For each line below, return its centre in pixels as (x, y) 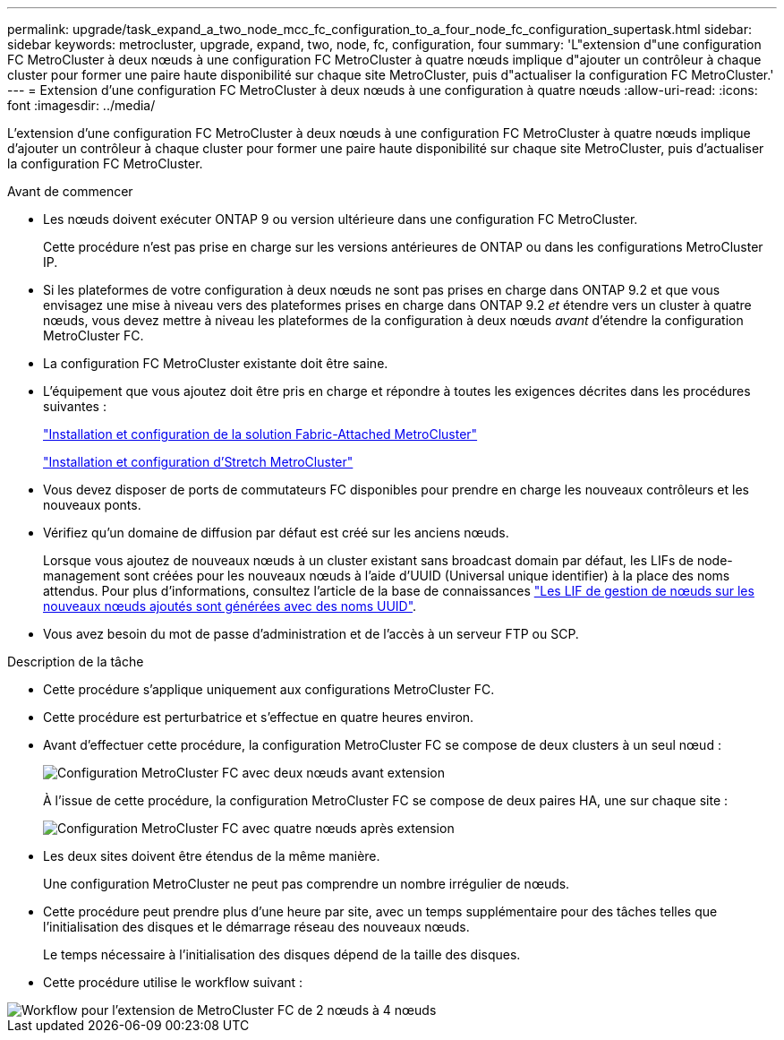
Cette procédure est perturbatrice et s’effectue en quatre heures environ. (259, 717)
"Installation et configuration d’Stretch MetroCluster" (198, 462)
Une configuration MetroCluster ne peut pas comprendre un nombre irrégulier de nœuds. (307, 884)
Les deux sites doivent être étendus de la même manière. (212, 856)
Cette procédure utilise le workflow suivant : (173, 982)
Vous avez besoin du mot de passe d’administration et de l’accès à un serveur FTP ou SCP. (311, 634)
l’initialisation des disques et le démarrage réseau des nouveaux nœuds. (256, 927)
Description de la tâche (76, 662)
